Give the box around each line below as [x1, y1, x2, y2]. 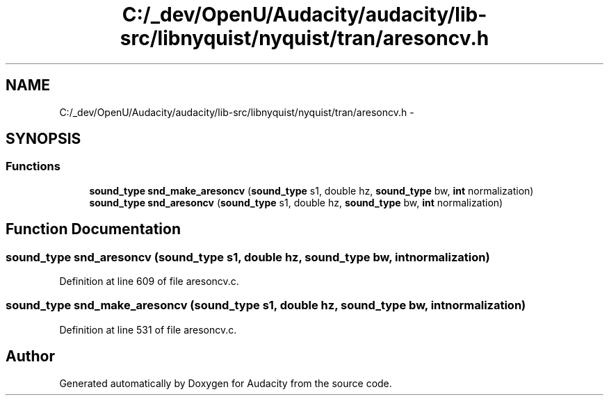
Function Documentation [6, 220, 181, 238]
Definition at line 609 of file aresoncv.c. [59, 275, 239, 288]
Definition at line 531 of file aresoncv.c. [59, 323, 237, 336]
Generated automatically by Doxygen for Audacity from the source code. [59, 377, 392, 389]
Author [6, 347, 55, 366]
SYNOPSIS [6, 130, 81, 148]
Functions [6, 159, 60, 174]
